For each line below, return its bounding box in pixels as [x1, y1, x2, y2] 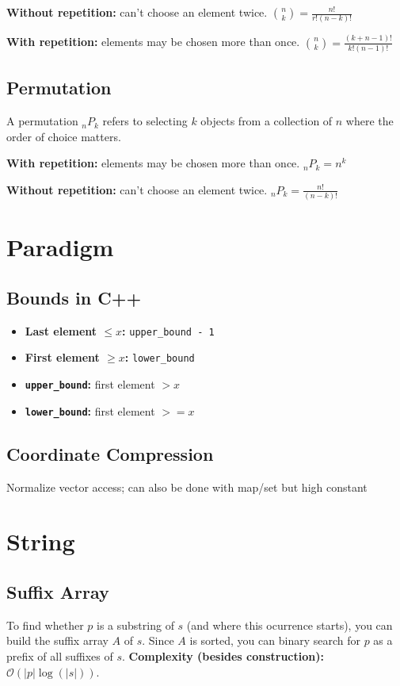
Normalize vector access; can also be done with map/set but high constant [6, 478, 368, 495]
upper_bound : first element [25, 376, 155, 393]
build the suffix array [6, 632, 109, 649]
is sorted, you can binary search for [189, 632, 360, 649]
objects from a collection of [200, 113, 333, 129]
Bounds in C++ [6, 286, 142, 309]
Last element [25, 322, 97, 339]
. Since [142, 632, 174, 649]
